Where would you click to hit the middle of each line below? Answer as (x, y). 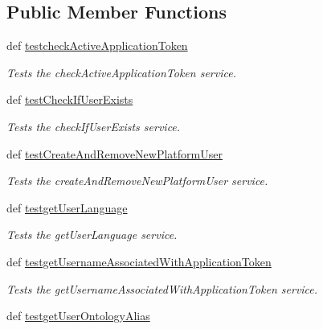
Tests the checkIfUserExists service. (94, 126)
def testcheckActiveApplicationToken (97, 45)
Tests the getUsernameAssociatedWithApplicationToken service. (162, 288)
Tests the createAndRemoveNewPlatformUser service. (137, 181)
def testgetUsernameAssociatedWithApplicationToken (139, 261)
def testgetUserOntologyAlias (78, 316)
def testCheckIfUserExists (70, 99)
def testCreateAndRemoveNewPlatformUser (114, 153)
